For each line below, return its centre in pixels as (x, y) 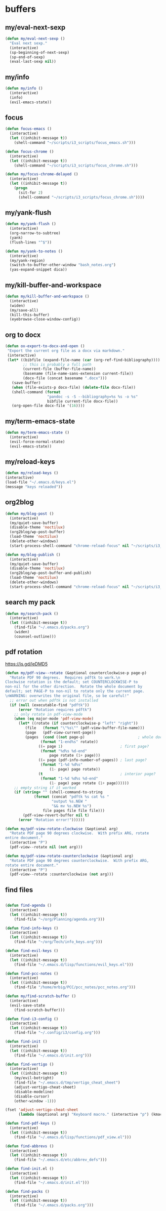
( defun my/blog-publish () (33, 555)
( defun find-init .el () (30, 1169)
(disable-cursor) (32, 1096)
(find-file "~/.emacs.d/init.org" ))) (53, 1055)
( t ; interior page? (97, 774)
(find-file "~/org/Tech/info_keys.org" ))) (58, 942)
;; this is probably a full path (57, 364)
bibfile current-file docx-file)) (83, 401)
